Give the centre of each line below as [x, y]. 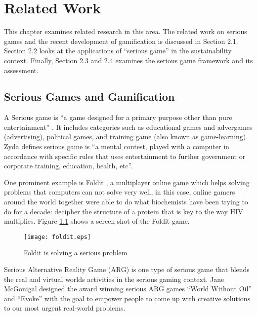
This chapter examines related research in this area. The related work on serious [126, 31]
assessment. [21, 70]
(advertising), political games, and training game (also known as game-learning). [126, 137]
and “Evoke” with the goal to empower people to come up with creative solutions [127, 298]
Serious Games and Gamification [89, 97]
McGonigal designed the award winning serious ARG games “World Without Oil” [128, 289]
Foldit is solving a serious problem [76, 253]
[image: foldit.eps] [58, 237]
